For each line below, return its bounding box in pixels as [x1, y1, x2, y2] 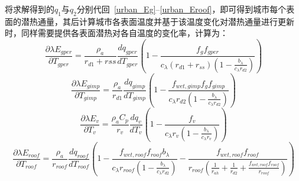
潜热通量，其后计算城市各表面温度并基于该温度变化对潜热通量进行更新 [21, 15, 294, 27]
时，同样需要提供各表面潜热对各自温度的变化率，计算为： [5, 27, 228, 39]
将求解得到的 [5, 3, 54, 15]
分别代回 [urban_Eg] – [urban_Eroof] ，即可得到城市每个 [76, 3, 287, 15]
